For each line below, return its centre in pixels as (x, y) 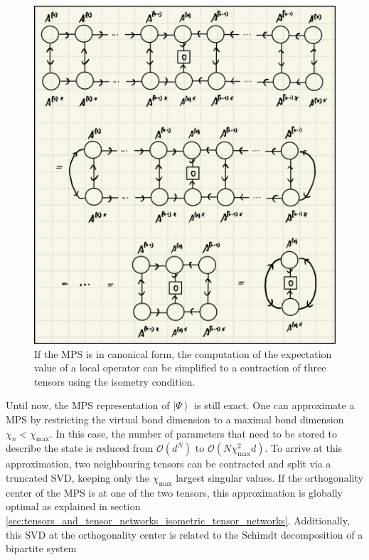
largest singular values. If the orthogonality (269, 477)
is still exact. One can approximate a (274, 405)
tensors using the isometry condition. (115, 381)
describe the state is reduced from (80, 448)
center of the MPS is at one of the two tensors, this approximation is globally (174, 492)
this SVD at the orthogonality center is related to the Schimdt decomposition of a (184, 534)
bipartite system (41, 548)
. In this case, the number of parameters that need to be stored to (193, 433)
